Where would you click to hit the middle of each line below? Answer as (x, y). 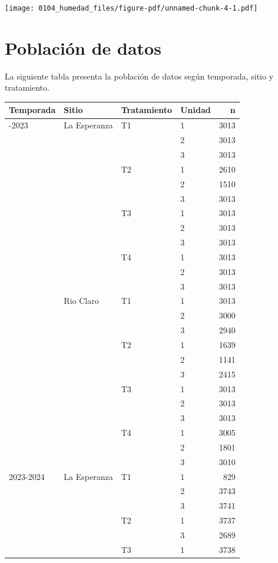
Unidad (196, 110)
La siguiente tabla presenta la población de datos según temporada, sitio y (139, 76)
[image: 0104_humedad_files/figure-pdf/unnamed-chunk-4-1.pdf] (131, 8)
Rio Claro (81, 301)
